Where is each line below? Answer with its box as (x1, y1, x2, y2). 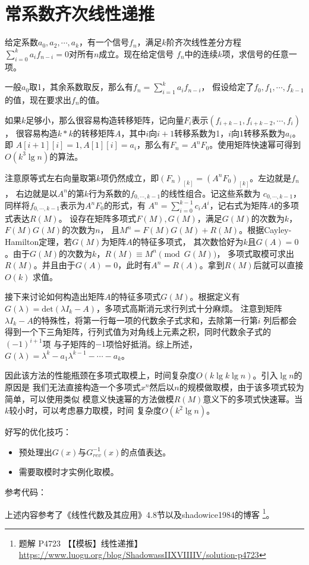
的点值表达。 (121, 445, 171, 458)
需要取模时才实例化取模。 (18, 465, 119, 478)
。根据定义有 (190, 290, 240, 303)
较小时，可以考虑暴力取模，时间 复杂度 (9, 404, 162, 417)
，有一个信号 (79, 36, 130, 48)
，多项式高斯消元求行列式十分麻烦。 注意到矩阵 (96, 302, 282, 314)
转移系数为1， (174, 126, 229, 139)
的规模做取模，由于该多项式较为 (179, 381, 304, 393)
